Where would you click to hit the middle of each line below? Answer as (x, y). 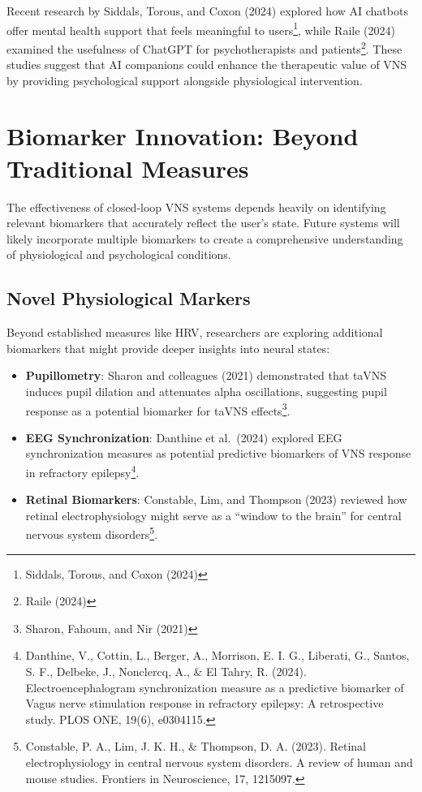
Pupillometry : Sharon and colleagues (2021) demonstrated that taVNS (206, 375)
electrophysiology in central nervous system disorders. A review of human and (219, 762)
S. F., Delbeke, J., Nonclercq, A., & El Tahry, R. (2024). (166, 671)
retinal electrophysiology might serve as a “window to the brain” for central (213, 515)
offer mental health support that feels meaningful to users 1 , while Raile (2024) (201, 28)
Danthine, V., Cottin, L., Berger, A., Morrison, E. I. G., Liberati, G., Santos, (217, 655)
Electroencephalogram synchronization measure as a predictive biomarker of (215, 687)
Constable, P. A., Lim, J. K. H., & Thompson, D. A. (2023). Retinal (196, 746)
